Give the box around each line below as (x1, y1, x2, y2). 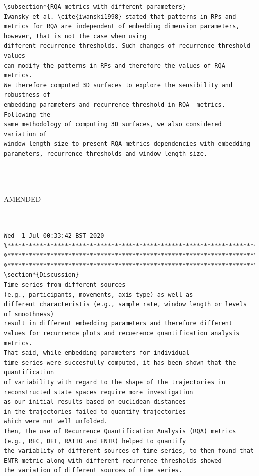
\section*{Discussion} (4, 271, 79, 279)
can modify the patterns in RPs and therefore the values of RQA (4, 62, 225, 69)
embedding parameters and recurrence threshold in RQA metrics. (4, 101, 225, 108)
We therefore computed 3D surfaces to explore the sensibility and (4, 81, 233, 89)
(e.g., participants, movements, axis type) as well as (4, 291, 193, 298)
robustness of (4, 91, 51, 99)
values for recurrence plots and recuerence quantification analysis (4, 330, 240, 337)
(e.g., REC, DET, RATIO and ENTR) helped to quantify (4, 437, 186, 445)
